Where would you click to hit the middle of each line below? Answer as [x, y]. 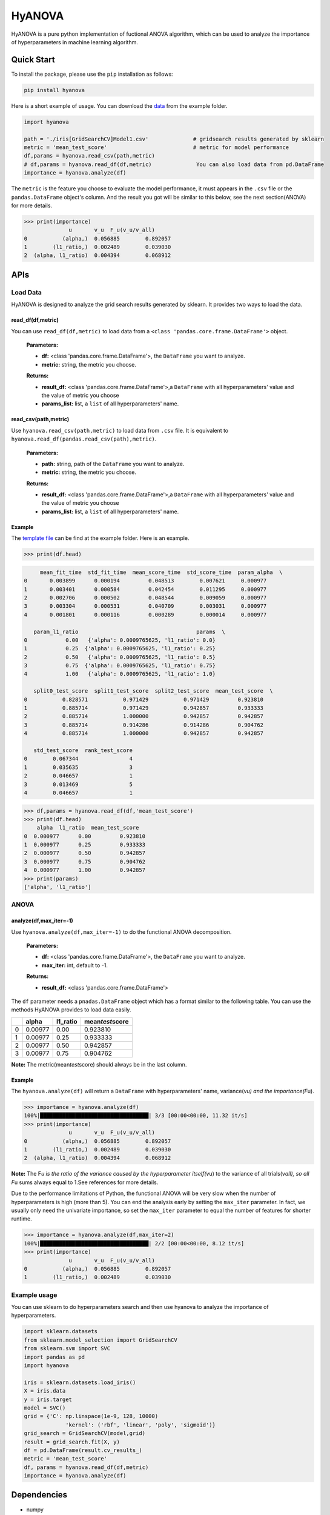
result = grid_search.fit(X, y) [72, 1442]
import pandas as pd [54, 1357]
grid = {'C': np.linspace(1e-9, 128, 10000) [91, 1416]
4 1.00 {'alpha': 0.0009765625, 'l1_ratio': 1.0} [120, 674]
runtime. [22, 1219]
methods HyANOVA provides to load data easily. [71, 1010]
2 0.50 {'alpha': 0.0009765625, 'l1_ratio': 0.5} [120, 657]
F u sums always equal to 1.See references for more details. [85, 1182]
